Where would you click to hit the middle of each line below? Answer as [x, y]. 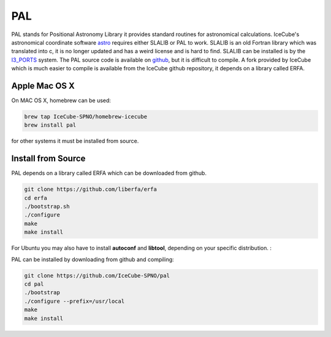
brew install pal [50, 125]
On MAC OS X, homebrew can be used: [61, 100]
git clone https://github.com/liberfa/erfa [91, 189]
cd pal [34, 284]
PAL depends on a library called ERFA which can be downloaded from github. [109, 173]
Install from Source [48, 159]
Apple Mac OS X [43, 86]
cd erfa [36, 198]
